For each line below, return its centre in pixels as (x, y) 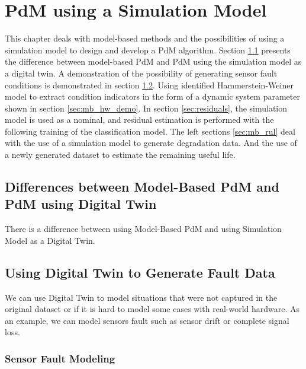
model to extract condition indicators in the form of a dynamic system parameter (152, 96)
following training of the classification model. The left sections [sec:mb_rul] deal (150, 131)
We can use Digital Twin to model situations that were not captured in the (141, 297)
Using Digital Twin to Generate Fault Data (140, 272)
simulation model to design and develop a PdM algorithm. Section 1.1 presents (148, 50)
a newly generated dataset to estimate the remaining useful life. (120, 155)
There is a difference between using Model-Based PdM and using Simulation (143, 229)
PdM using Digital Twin (81, 204)
